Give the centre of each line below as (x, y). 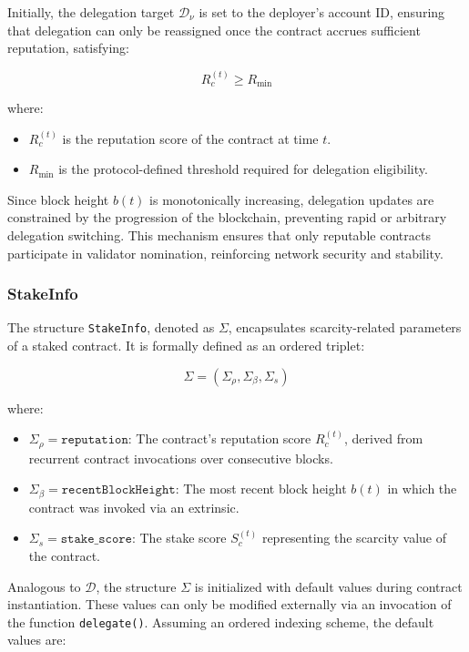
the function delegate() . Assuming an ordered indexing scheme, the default (221, 621)
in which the (422, 489)
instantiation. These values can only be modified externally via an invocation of (229, 604)
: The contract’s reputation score (219, 438)
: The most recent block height (261, 489)
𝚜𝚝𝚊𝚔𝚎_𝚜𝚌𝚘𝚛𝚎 (96, 540)
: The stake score (179, 538)
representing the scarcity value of (354, 538)
